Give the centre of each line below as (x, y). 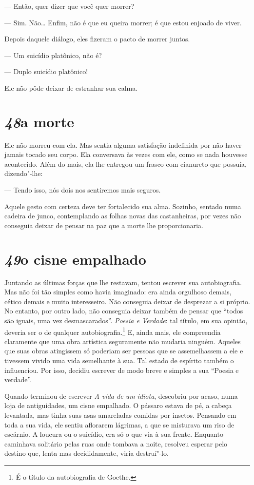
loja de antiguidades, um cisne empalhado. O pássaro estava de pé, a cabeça (118, 405)
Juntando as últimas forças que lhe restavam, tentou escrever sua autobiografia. (123, 282)
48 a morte (39, 121)
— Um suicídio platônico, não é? (53, 55)
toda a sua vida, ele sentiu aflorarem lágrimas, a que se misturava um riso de (119, 424)
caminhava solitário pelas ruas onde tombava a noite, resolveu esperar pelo (116, 443)
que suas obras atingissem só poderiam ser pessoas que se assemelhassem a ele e (124, 351)
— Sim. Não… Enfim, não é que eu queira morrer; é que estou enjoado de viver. (123, 22)
